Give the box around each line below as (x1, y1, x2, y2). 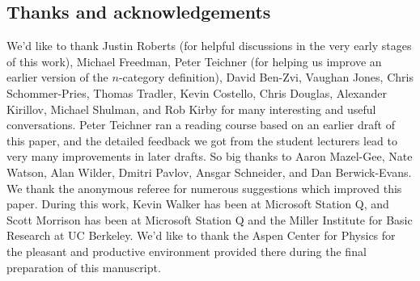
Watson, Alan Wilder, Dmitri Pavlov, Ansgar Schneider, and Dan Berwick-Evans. (6, 163, 412, 180)
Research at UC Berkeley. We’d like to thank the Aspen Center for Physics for (6, 227, 396, 244)
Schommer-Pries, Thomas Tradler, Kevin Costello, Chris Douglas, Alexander (6, 84, 388, 101)
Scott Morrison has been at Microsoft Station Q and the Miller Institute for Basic (6, 211, 413, 228)
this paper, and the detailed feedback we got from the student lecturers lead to (6, 132, 397, 149)
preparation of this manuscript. (6, 258, 161, 275)
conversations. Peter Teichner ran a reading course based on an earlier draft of (6, 116, 395, 133)
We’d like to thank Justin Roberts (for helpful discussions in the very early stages (6, 37, 412, 54)
